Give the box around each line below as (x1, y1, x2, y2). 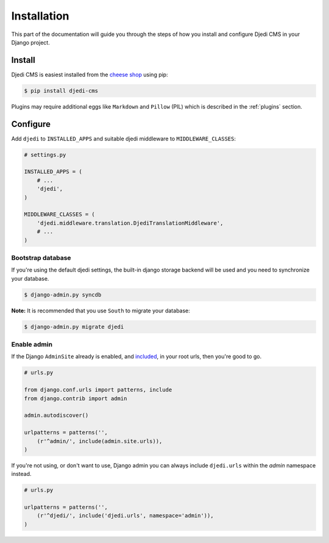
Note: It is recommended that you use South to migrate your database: (11, 307, 190, 314)
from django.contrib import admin (24, 395, 127, 402)
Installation (11, 9, 69, 23)
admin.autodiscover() (24, 412, 89, 419)
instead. (11, 470, 32, 478)
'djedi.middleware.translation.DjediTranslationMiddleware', (37, 220, 224, 226)
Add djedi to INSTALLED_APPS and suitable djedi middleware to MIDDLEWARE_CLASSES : (11, 135, 236, 142)
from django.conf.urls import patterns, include (24, 386, 172, 394)
